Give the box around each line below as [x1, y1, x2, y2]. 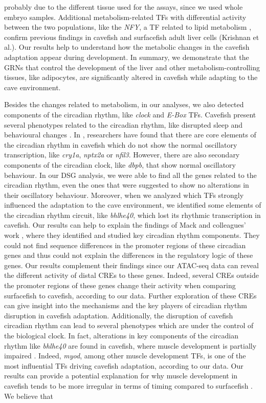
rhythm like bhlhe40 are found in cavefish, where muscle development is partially [4, 340, 257, 351]
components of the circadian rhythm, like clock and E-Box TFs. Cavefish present [4, 109, 256, 119]
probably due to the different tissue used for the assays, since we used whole [4, 2, 243, 12]
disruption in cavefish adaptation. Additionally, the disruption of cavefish [4, 310, 233, 320]
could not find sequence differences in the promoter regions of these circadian [4, 239, 246, 250]
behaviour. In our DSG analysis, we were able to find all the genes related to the [4, 169, 257, 180]
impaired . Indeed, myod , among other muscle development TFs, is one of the [4, 350, 246, 361]
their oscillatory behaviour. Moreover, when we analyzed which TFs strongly [4, 189, 244, 200]
